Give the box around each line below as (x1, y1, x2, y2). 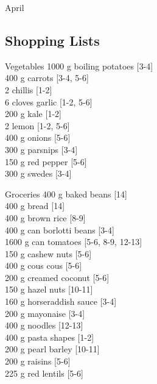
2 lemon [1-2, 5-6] (5, 119, 70, 132)
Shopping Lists (5, 30, 100, 49)
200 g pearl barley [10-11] (5, 343, 100, 355)
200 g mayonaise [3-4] (5, 307, 85, 319)
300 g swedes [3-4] (5, 167, 72, 180)
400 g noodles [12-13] (5, 319, 83, 332)
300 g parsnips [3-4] (5, 143, 78, 155)
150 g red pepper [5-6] (5, 155, 87, 168)
